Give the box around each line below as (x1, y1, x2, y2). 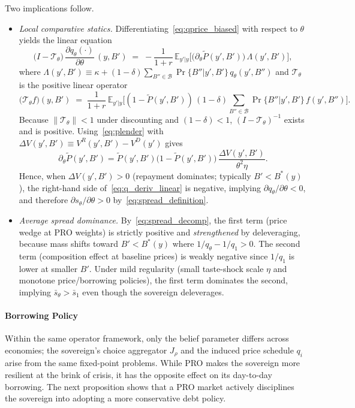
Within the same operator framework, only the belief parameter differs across (5, 332, 289, 344)
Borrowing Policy (5, 309, 79, 322)
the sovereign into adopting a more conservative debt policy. (5, 392, 226, 404)
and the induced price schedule (180, 343, 294, 356)
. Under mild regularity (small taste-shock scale (89, 262, 264, 274)
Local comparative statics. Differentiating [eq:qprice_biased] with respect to (19, 22, 297, 34)
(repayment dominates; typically (132, 169, 251, 182)
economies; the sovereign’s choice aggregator (5, 343, 167, 356)
